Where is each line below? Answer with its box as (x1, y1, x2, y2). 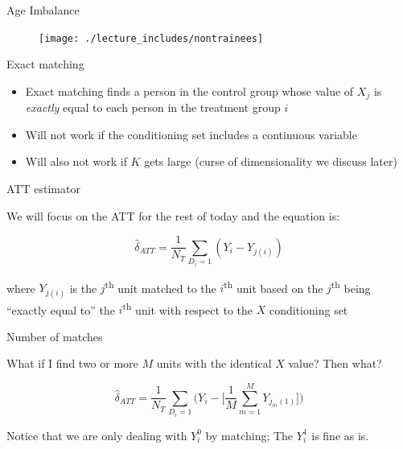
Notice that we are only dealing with (6, 426, 187, 443)
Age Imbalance (6, 2, 80, 18)
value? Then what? (288, 355, 382, 372)
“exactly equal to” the (6, 301, 115, 318)
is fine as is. (311, 426, 369, 443)
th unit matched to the (105, 277, 216, 296)
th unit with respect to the (122, 299, 253, 318)
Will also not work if (25, 153, 127, 170)
